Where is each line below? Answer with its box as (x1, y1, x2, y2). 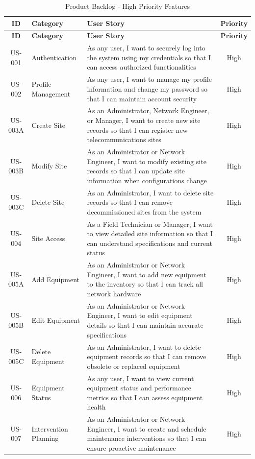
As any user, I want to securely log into (87, 43, 205, 53)
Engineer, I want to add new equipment (87, 269, 206, 279)
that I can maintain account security (87, 93, 197, 103)
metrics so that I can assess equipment (87, 392, 203, 402)
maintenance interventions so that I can (87, 433, 206, 443)
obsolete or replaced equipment (87, 361, 180, 371)
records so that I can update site (87, 166, 185, 176)
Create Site (31, 120, 66, 130)
